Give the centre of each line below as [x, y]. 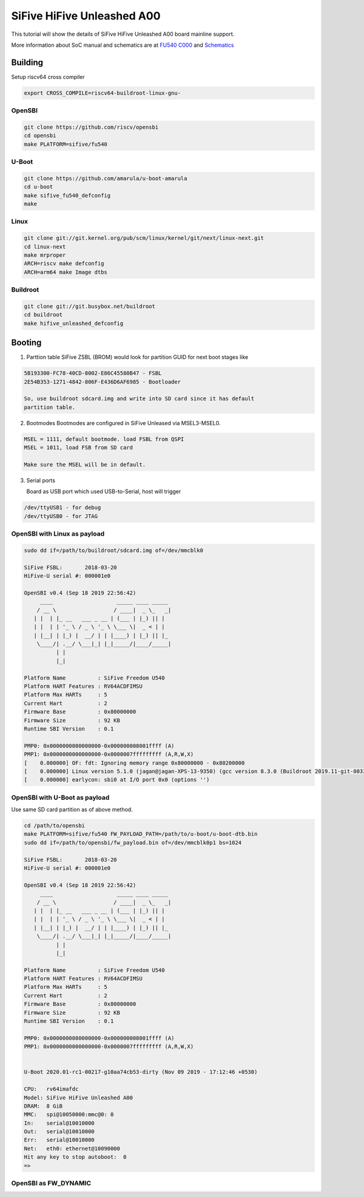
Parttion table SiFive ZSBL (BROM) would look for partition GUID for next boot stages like [137, 357]
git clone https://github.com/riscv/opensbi [91, 127]
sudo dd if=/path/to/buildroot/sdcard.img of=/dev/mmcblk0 [113, 550]
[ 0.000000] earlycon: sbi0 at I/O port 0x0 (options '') [117, 780]
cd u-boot [39, 187]
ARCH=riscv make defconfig [64, 264]
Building [27, 62]
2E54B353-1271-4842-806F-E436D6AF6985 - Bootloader [103, 382]
